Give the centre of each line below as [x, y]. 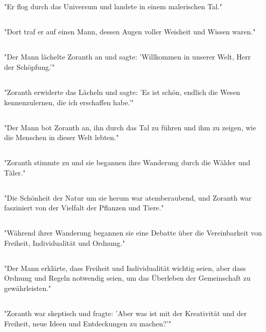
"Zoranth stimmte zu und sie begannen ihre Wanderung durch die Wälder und [127, 162]
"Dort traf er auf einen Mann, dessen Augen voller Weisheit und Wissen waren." [130, 32]
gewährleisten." [28, 288]
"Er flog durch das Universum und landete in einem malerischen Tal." [113, 6]
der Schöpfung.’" [30, 66]
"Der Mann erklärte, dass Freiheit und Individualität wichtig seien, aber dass [125, 268]
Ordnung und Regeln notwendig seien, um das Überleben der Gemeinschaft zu [127, 278]
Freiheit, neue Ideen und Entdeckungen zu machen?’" [88, 323]
